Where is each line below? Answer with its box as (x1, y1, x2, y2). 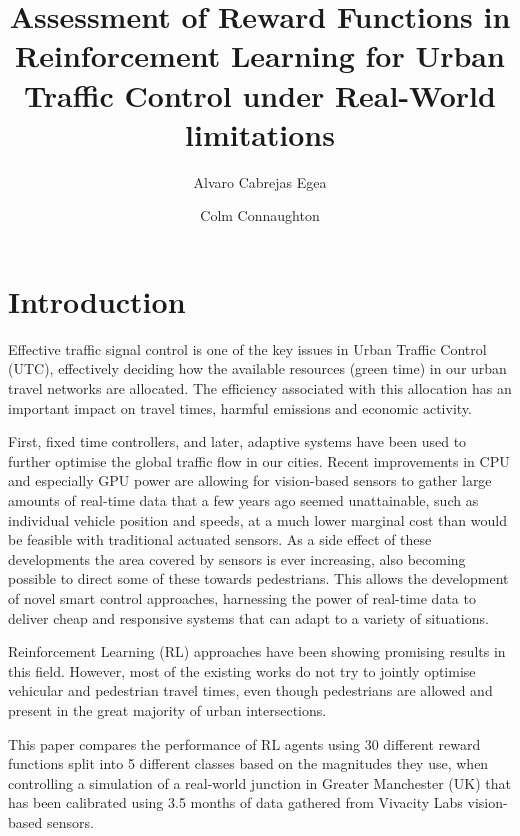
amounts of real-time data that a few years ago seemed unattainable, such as (8, 489, 479, 510)
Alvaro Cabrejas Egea (193, 171, 327, 192)
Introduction (8, 280, 186, 321)
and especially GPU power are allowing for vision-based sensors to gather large (8, 470, 492, 491)
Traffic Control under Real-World (24, 74, 496, 115)
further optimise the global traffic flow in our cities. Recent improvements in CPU (8, 450, 510, 471)
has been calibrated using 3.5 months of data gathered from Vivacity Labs (8, 792, 463, 813)
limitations (185, 113, 335, 154)
